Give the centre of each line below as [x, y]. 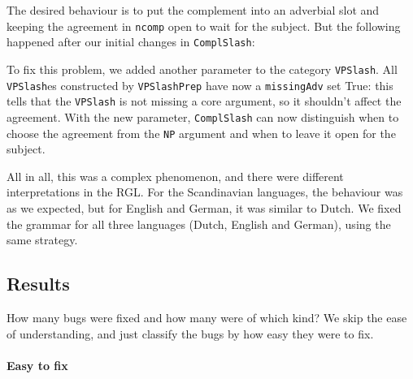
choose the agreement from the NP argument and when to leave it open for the [201, 133]
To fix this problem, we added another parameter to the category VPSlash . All [202, 69]
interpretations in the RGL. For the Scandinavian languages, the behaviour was [205, 192]
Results [38, 284]
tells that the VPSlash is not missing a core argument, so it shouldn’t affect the [204, 101]
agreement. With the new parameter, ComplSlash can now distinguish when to [203, 116]
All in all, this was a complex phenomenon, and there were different [175, 176]
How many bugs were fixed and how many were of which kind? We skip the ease [207, 317]
